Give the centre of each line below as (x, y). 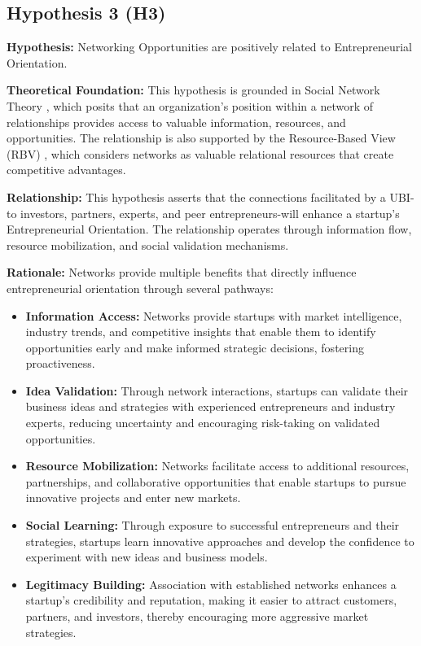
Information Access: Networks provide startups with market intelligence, (214, 315)
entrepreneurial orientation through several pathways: (140, 288)
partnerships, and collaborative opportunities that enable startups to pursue (216, 481)
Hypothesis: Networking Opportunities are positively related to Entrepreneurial (210, 47)
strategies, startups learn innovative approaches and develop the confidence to (220, 541)
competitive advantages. (66, 170)
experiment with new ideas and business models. (147, 557)
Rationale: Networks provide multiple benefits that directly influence (182, 272)
